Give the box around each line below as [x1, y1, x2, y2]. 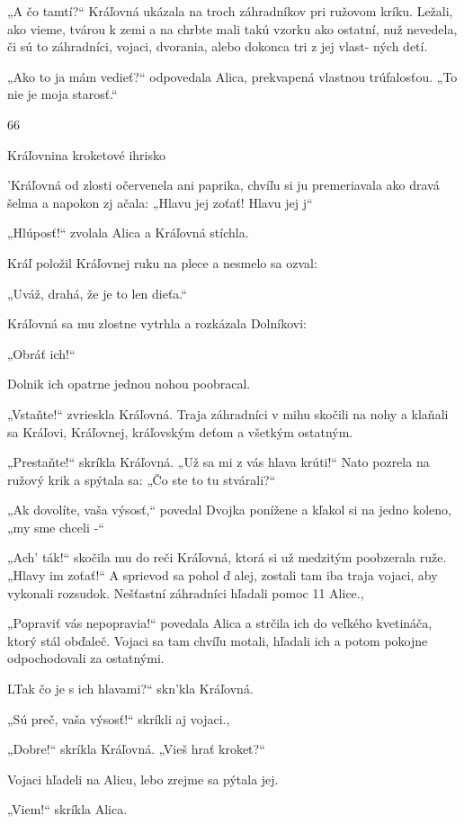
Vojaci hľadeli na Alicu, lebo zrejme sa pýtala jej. [7, 769, 279, 788]
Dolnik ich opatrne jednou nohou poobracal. [7, 374, 251, 393]
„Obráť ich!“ [7, 344, 76, 363]
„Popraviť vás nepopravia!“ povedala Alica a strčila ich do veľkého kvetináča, [7, 614, 433, 632]
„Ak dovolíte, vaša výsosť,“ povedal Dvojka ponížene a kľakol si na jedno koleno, [7, 500, 452, 519]
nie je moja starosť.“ [7, 85, 118, 103]
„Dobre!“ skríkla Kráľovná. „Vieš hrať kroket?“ [7, 739, 265, 758]
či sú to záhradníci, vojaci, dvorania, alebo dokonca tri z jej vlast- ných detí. [7, 37, 428, 56]
